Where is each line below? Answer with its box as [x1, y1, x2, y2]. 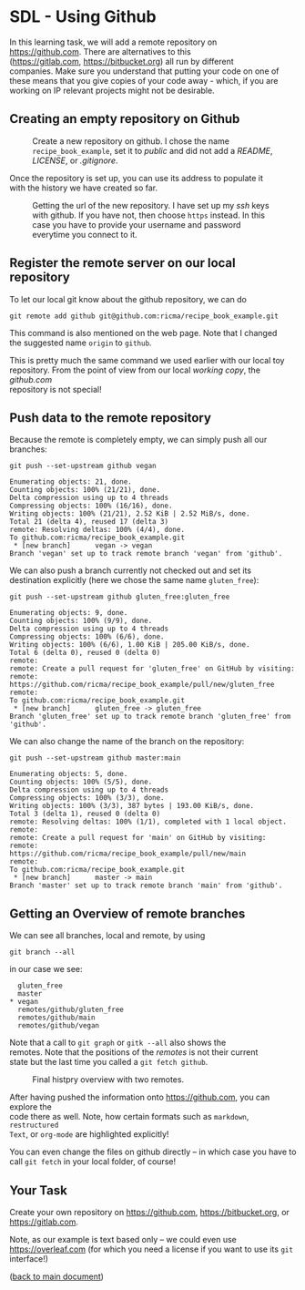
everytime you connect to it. [32, 229, 138, 240]
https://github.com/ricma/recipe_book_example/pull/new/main [9, 849, 247, 858]
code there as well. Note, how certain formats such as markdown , [9, 1111, 249, 1122]
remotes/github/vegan [17, 1021, 100, 1030]
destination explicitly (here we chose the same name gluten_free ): [9, 575, 259, 586]
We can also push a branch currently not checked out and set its [9, 565, 252, 576]
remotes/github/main [17, 1013, 96, 1022]
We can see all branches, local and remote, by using [9, 930, 206, 941]
